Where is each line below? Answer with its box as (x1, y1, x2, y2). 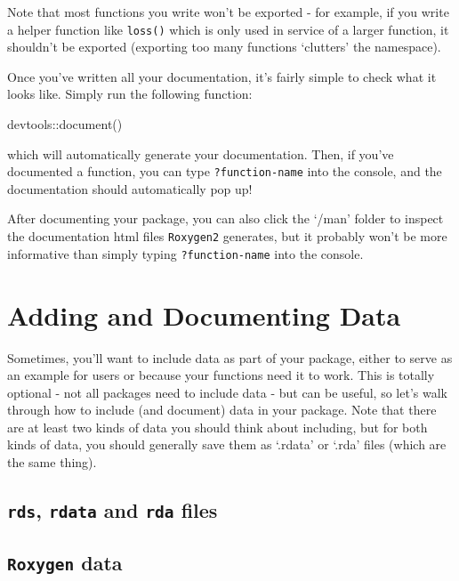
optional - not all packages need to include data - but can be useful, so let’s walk (7, 383, 447, 401)
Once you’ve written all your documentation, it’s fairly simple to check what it (7, 67, 437, 85)
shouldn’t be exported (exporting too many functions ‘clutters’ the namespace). (7, 37, 441, 56)
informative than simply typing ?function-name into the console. (7, 244, 364, 262)
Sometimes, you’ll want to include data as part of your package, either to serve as (7, 348, 453, 367)
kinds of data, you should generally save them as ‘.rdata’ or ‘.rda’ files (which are (7, 435, 447, 454)
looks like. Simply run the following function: (7, 85, 253, 103)
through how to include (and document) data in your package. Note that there (7, 400, 437, 419)
